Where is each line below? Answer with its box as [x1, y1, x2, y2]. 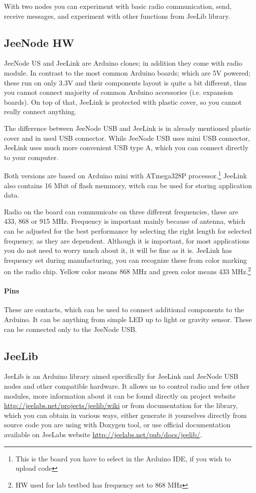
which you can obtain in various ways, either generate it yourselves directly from [4, 410, 247, 420]
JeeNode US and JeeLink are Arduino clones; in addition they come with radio [4, 58, 242, 68]
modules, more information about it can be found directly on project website [4, 390, 236, 401]
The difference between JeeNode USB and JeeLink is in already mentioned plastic [4, 123, 251, 133]
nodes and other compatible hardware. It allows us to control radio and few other [4, 380, 250, 391]
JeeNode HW [4, 35, 74, 50]
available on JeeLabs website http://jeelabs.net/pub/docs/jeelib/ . [4, 429, 202, 439]
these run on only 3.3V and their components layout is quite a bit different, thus [4, 77, 247, 87]
